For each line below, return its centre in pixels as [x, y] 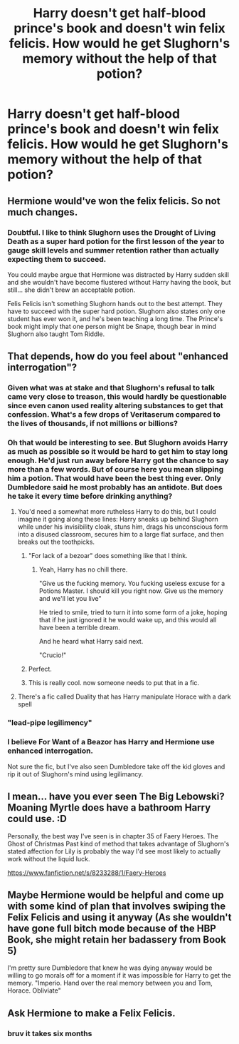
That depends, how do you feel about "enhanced [118, 356]
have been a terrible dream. [79, 628]
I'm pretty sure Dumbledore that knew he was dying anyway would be [110, 968]
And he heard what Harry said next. [91, 642]
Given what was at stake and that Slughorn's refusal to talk [111, 388]
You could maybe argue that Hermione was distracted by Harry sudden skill [118, 274]
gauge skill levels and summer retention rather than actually [113, 250]
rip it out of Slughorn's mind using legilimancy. [75, 774]
